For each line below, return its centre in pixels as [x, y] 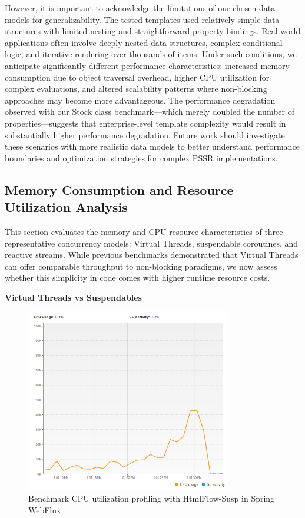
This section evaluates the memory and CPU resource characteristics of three [144, 231]
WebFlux [45, 509]
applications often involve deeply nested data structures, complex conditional [144, 42]
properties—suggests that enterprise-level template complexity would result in [145, 123]
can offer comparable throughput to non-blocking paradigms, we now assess [141, 266]
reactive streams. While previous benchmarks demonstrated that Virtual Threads [152, 255]
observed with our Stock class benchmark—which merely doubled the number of [150, 112]
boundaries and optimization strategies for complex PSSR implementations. [141, 157]
